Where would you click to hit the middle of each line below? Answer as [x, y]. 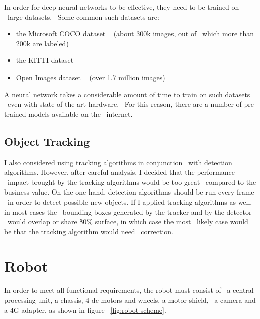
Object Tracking [47, 141]
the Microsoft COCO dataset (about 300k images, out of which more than [135, 34]
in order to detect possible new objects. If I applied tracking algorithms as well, [130, 201]
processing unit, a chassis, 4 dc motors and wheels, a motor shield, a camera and [130, 300]
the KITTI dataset [45, 60]
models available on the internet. [80, 114]
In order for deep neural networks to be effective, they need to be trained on [122, 7]
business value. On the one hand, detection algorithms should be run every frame [129, 192]
